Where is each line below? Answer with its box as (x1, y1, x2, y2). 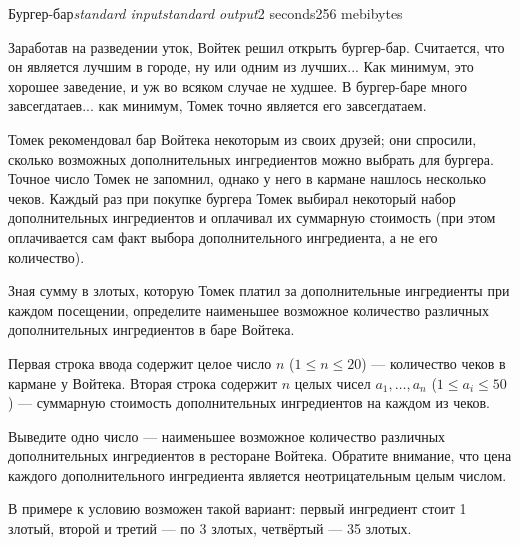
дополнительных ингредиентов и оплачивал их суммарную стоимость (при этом (8, 207, 496, 228)
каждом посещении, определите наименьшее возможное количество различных (8, 299, 489, 320)
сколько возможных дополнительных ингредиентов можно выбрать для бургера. (8, 148, 494, 169)
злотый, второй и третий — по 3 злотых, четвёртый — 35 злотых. (8, 518, 412, 539)
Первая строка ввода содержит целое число (8, 352, 272, 373)
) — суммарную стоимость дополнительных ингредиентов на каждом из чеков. (8, 392, 490, 413)
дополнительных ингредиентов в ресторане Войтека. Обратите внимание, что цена (8, 445, 512, 466)
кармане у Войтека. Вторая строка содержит (8, 372, 278, 393)
